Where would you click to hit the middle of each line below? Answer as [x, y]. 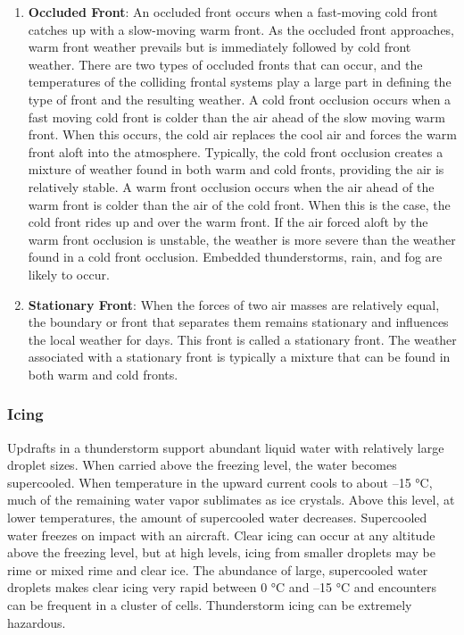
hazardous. [37, 622]
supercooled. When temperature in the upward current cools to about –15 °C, [220, 482]
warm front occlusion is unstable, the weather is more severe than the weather [242, 239]
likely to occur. [69, 274]
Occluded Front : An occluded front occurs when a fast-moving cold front [233, 12]
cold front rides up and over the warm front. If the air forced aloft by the [228, 222]
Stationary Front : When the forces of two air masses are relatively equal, [234, 304]
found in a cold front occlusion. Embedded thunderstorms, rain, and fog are [235, 257]
